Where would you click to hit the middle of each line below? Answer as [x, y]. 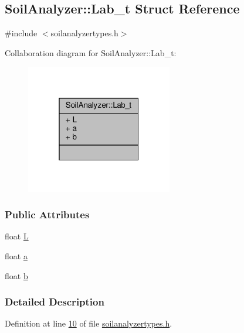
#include [21, 33]
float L [17, 236]
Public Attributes [47, 214]
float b [16, 275]
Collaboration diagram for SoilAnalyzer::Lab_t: [91, 52]
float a [16, 256]
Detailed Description [55, 302]
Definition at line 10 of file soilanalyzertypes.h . [89, 323]
